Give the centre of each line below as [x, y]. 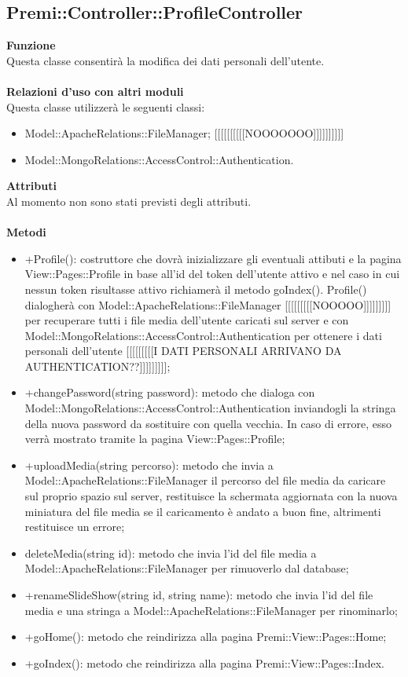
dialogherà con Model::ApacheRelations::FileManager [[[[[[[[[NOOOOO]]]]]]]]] [208, 304]
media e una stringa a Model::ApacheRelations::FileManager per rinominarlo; [211, 610]
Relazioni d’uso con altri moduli [95, 91]
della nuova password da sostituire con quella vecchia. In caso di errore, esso [208, 423]
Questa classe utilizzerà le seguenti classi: [106, 106]
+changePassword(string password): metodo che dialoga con [170, 392]
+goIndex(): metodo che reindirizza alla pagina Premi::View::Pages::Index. [204, 662]
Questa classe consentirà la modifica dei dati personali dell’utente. [165, 60]
